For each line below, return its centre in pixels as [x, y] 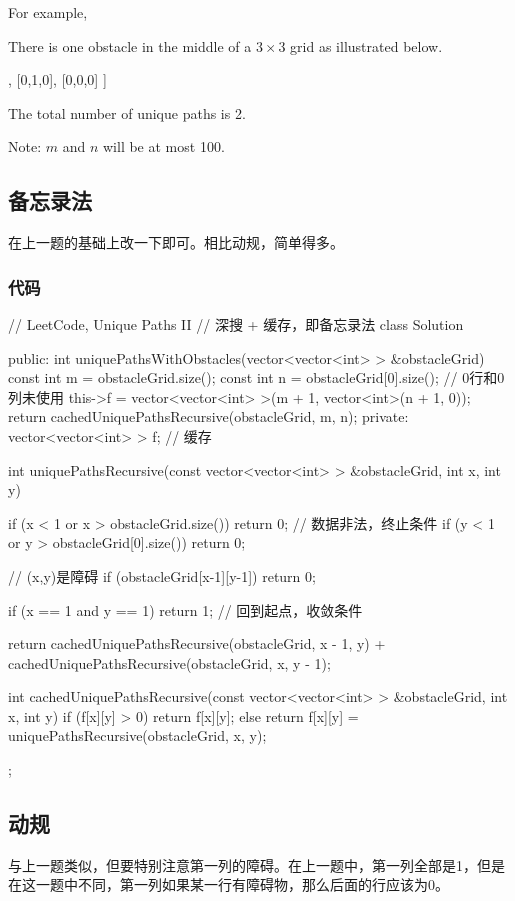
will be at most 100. [163, 146]
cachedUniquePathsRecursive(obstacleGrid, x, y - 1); [169, 662]
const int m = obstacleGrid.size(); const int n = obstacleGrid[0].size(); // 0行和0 [256, 377]
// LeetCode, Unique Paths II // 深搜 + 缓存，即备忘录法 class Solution [236, 323]
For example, [48, 12]
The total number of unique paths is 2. [127, 112]
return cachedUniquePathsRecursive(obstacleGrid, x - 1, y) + [197, 643]
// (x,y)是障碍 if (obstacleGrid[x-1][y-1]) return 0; [162, 575]
